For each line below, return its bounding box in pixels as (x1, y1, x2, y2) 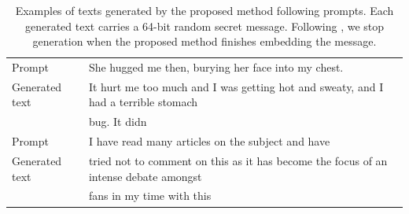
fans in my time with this (88, 187, 212, 204)
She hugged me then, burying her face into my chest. (88, 59, 344, 76)
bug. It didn (88, 113, 147, 130)
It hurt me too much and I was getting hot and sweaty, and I (88, 78, 384, 94)
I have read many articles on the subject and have (88, 133, 330, 149)
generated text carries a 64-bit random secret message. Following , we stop (24, 17, 385, 34)
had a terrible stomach (88, 94, 198, 110)
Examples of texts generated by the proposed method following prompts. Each (15, 2, 394, 18)
